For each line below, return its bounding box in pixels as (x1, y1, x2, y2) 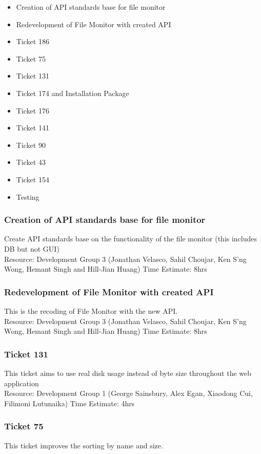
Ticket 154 (16, 174, 49, 184)
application (4, 377, 39, 388)
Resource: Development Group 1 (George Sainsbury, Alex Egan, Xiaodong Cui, (4, 388, 253, 399)
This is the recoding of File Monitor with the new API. (4, 305, 178, 316)
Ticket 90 (16, 139, 46, 150)
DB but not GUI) (4, 243, 59, 254)
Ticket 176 (16, 105, 49, 116)
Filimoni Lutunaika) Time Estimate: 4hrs (4, 398, 135, 408)
